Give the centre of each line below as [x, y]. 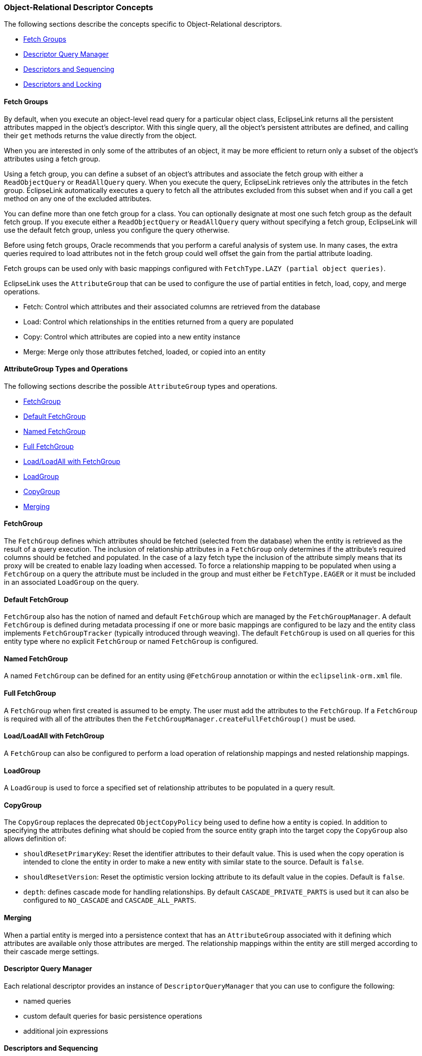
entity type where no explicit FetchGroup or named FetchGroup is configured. [131, 641]
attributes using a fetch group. [52, 159]
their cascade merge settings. [52, 951]
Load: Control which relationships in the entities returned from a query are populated [158, 321]
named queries [47, 1001]
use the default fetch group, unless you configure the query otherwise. [117, 230]
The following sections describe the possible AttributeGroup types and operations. [141, 386]
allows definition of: [35, 839]
